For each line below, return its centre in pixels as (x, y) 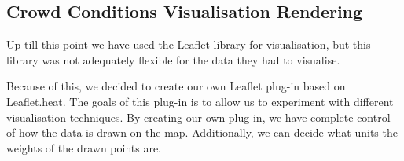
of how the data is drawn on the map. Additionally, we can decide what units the (202, 132)
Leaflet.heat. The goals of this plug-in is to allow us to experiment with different (200, 101)
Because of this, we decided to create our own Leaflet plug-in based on (176, 86)
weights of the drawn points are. (84, 147)
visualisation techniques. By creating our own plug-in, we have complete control (198, 117)
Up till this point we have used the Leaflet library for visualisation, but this (189, 44)
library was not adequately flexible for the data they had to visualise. (173, 59)
